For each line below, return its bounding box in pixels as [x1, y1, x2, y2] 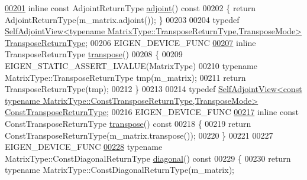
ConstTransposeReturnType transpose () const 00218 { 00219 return [5, 117, 251, 129]
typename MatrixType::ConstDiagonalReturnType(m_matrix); [5, 163, 234, 176]
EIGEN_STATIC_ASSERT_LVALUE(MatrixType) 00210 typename [5, 59, 257, 71]
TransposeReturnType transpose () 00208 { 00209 [5, 48, 183, 60]
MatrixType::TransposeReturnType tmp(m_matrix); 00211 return [5, 71, 246, 83]
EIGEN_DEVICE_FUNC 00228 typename [5, 140, 163, 153]
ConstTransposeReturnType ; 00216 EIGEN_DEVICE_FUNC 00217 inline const [5, 106, 299, 118]
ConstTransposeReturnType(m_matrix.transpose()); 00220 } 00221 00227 [5, 129, 273, 141]
